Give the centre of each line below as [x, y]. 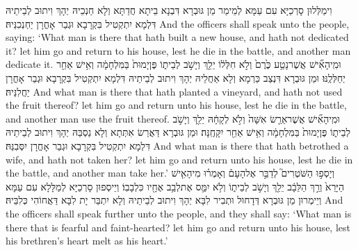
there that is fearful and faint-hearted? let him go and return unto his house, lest [178, 227]
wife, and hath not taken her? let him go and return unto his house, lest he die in [179, 159]
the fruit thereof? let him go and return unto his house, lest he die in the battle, [176, 105]
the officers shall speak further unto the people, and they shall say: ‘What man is [179, 213]
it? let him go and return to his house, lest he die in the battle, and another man [178, 50]
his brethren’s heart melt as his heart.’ [87, 241]
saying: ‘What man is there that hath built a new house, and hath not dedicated [177, 37]
